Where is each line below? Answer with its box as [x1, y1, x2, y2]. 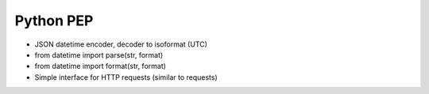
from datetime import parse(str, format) [34, 50, 164, 59]
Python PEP [14, 12, 94, 29]
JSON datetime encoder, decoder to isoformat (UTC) [34, 39, 208, 49]
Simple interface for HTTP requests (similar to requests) [34, 72, 218, 82]
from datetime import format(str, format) [34, 62, 167, 71]
